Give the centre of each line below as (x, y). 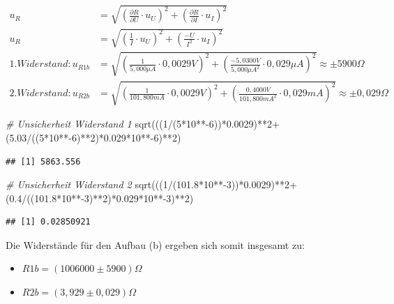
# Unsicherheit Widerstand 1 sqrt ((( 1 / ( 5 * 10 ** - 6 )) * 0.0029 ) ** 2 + (143, 124)
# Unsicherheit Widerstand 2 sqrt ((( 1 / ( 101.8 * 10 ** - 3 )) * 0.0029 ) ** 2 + (151, 184)
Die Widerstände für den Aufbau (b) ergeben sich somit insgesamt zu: (155, 244)
